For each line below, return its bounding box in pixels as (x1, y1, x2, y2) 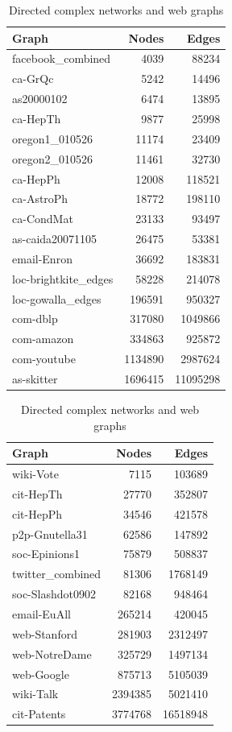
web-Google (12, 665, 69, 682)
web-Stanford (12, 625, 77, 642)
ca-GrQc (12, 70, 54, 87)
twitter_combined (12, 565, 101, 582)
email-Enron (12, 250, 72, 267)
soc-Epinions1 (12, 545, 80, 562)
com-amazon (12, 330, 74, 347)
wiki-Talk (12, 685, 59, 702)
